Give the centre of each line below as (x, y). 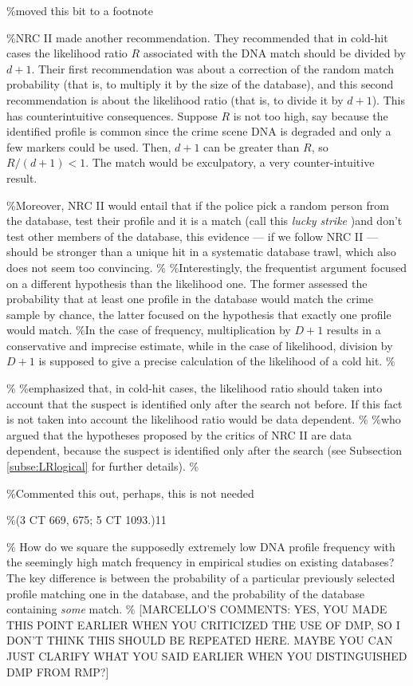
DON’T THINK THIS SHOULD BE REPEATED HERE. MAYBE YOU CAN (200, 640)
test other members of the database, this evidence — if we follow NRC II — (193, 236)
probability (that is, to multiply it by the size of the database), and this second (200, 84)
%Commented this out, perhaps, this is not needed (130, 493)
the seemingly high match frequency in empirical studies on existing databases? (201, 562)
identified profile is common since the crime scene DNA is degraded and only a (199, 131)
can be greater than (252, 146)
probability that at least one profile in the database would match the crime (190, 299)
